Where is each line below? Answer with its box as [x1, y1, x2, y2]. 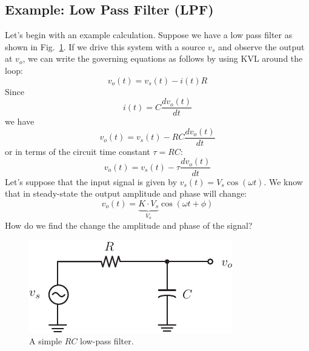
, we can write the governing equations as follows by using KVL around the [22, 52, 303, 65]
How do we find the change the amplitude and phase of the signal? [5, 219, 253, 232]
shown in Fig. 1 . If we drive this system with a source [5, 40, 205, 53]
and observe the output [218, 40, 305, 53]
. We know [264, 175, 303, 188]
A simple [29, 335, 62, 347]
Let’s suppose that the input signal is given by [5, 175, 178, 188]
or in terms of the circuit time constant [5, 145, 150, 157]
